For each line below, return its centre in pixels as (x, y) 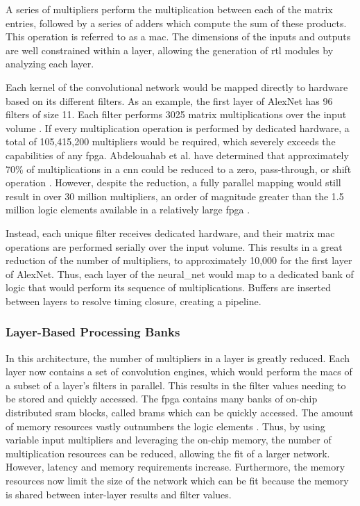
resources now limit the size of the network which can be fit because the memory (177, 481)
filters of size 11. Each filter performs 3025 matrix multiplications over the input (176, 114)
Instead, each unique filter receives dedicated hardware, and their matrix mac (170, 232)
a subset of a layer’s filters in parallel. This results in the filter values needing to (176, 385)
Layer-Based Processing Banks (93, 332)
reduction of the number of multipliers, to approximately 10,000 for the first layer (179, 260)
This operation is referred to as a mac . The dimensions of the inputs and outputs (178, 36)
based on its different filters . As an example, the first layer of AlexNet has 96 (169, 100)
